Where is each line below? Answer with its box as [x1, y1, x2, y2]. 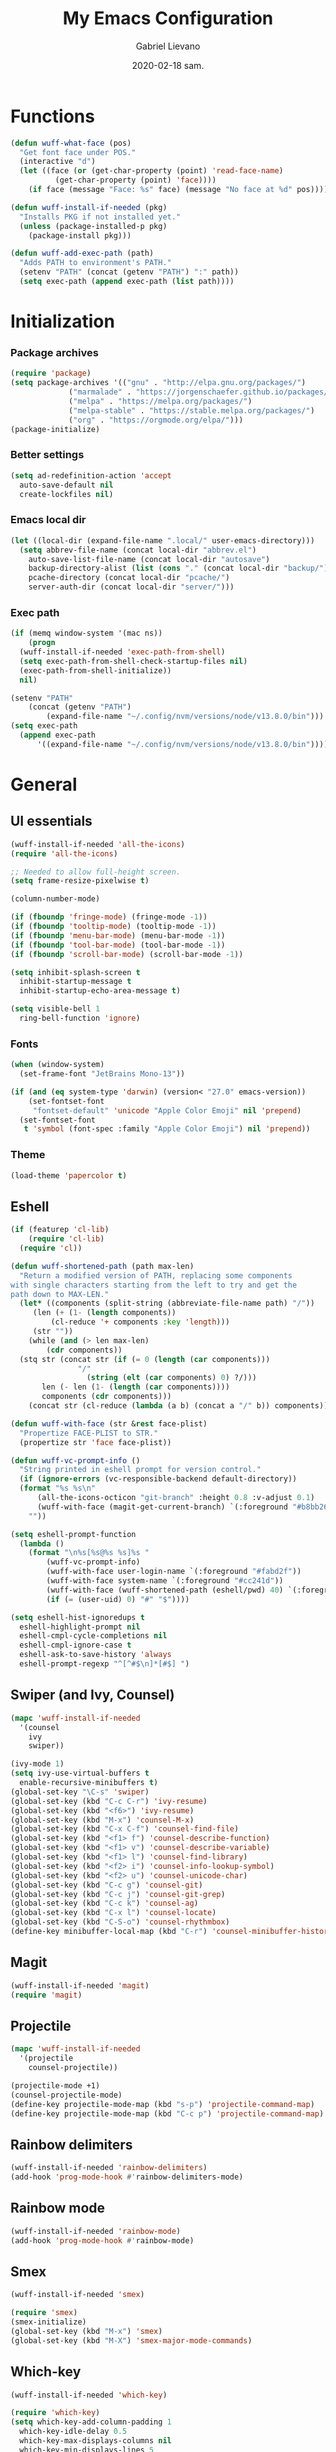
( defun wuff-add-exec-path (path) [10, 248, 155, 259]
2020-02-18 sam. [131, 59, 205, 71]
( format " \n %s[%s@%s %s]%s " [28, 1548, 150, 1558]
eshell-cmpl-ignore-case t [19, 1640, 132, 1651]
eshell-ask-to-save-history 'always [19, 1650, 172, 1660]
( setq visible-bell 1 [10, 1004, 101, 1014]
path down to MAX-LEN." [10, 1289, 110, 1299]
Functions [10, 105, 95, 127]
